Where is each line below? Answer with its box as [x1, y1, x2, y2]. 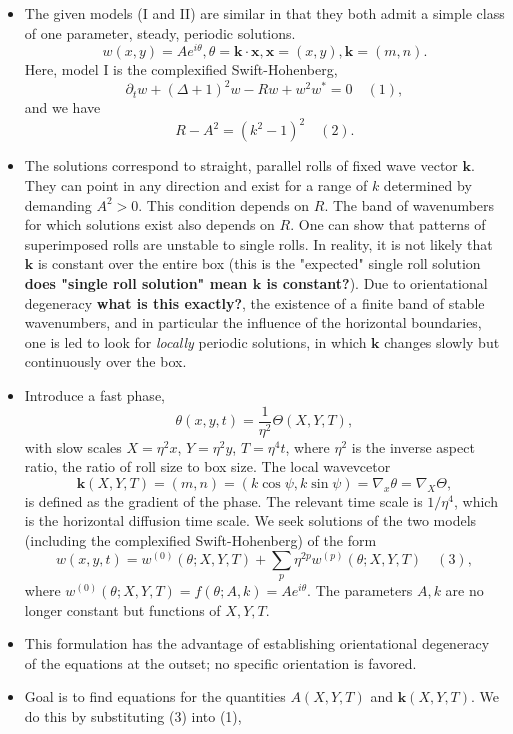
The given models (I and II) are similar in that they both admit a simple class [24, 3, 505, 23]
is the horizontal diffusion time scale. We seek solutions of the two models [24, 510, 477, 531]
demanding [24, 194, 92, 215]
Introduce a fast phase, [24, 384, 165, 405]
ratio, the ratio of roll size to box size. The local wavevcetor [24, 456, 391, 477]
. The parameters [307, 580, 413, 601]
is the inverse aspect [351, 436, 475, 457]
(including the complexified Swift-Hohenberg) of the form [24, 530, 377, 551]
